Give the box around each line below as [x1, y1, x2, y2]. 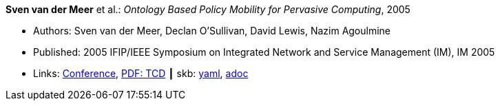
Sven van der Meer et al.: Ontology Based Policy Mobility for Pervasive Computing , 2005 [6, 3, 410, 15]
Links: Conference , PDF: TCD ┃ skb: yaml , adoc [33, 67, 249, 79]
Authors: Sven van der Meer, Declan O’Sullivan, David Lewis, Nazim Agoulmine [33, 25, 391, 36]
